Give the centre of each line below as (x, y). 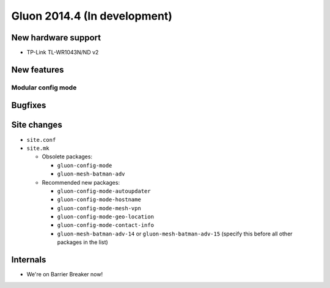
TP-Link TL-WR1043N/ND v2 (63, 53)
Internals (29, 260)
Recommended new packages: (81, 182)
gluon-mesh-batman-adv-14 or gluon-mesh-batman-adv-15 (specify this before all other (175, 234)
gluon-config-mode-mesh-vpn (99, 208)
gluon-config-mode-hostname (99, 200)
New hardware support (56, 38)
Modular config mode (44, 87)
